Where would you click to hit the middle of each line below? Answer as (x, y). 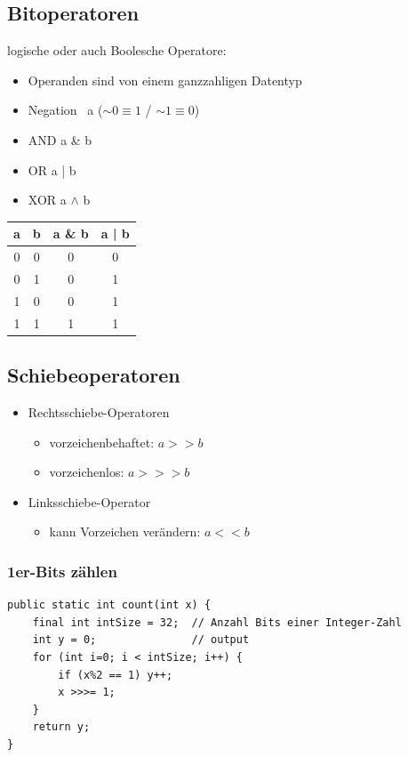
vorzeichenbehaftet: (102, 442)
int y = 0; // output (141, 640)
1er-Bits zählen (62, 571)
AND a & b (60, 139)
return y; (61, 727)
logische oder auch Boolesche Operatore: (117, 50)
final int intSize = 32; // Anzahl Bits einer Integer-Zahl (217, 622)
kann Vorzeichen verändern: (125, 532)
